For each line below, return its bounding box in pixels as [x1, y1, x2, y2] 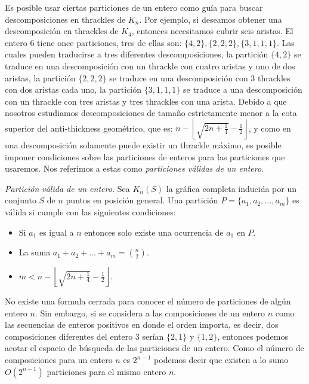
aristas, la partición [5, 71, 76, 84]
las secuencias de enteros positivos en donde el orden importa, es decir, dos [5, 318, 279, 331]
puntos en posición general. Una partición [66, 194, 218, 206]
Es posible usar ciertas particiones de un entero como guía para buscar [5, 1, 263, 13]
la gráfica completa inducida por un [166, 182, 297, 194]
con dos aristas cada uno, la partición [5, 83, 141, 96]
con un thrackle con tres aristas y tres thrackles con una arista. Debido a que [5, 95, 287, 107]
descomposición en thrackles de [5, 25, 119, 37]
